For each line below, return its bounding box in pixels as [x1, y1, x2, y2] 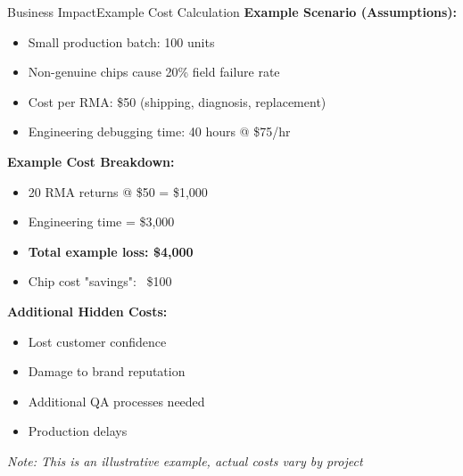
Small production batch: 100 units [28, 32, 215, 51]
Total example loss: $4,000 [28, 242, 194, 260]
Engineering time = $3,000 [28, 212, 175, 231]
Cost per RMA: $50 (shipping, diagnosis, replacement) [28, 92, 327, 111]
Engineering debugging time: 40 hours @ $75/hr [28, 122, 291, 141]
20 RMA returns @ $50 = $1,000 [28, 182, 208, 201]
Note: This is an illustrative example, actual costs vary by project [7, 451, 363, 470]
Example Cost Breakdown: [7, 152, 175, 170]
